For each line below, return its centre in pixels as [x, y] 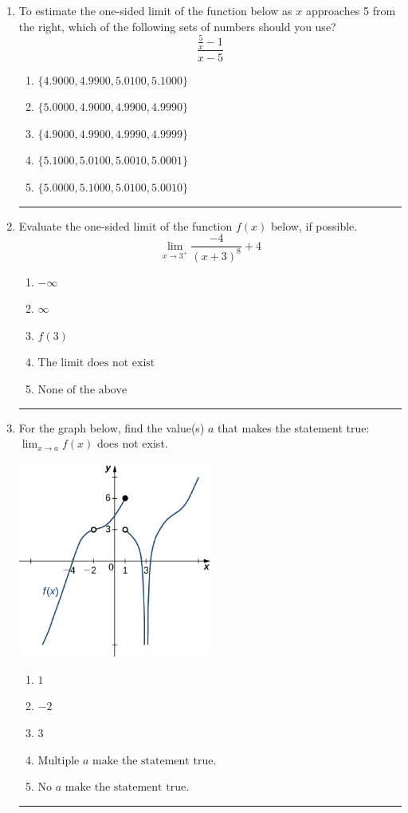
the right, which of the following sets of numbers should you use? [177, 26]
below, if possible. [314, 225]
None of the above [82, 390]
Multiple [59, 761]
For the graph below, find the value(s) [112, 427]
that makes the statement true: [294, 427]
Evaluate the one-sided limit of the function [126, 225]
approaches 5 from [351, 10]
